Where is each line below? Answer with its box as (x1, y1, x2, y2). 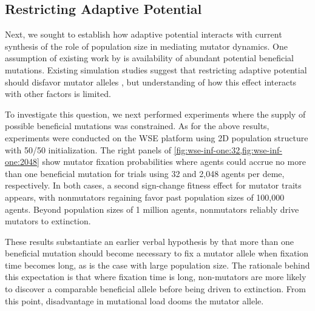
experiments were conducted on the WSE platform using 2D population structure (5, 131, 308, 144)
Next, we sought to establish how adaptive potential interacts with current (5, 28, 282, 41)
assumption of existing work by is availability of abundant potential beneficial (5, 52, 294, 64)
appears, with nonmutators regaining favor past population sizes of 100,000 (5, 190, 285, 203)
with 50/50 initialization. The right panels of (5, 143, 171, 156)
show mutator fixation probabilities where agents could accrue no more (42, 155, 306, 168)
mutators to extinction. (5, 215, 91, 227)
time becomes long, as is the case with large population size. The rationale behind (5, 258, 310, 271)
